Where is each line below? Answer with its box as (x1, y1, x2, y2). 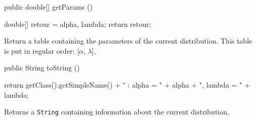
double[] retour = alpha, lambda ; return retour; (4, 18, 151, 29)
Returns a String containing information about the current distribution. (4, 106, 229, 117)
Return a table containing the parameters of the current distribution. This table (4, 35, 252, 46)
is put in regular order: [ (4, 45, 79, 56)
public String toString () (4, 62, 80, 73)
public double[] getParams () (4, 2, 93, 12)
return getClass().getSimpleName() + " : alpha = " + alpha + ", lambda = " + (4, 79, 250, 90)
